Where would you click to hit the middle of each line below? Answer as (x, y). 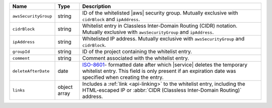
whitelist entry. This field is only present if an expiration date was (159, 71)
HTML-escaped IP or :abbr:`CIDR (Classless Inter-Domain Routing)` (162, 90)
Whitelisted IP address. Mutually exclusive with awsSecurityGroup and (163, 39)
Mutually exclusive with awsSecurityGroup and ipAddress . (148, 32)
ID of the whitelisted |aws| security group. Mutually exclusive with (160, 13)
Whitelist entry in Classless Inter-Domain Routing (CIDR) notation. (160, 26)
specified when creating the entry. (123, 77)
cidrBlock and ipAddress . (111, 19)
